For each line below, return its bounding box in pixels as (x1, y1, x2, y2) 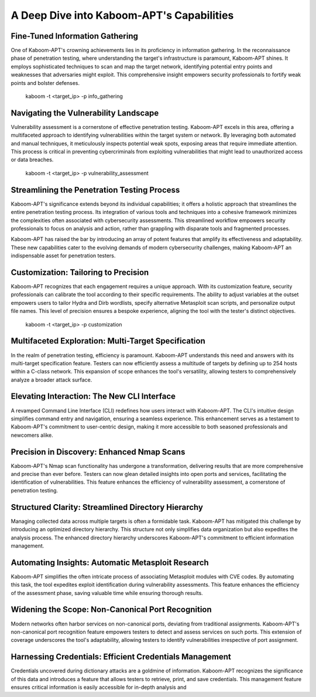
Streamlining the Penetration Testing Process (11, 185, 180, 195)
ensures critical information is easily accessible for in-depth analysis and (11, 684, 187, 691)
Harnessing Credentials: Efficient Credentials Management (11, 652, 231, 662)
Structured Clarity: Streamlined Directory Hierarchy (11, 502, 203, 512)
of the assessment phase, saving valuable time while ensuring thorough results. (11, 589, 203, 596)
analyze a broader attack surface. (11, 376, 92, 383)
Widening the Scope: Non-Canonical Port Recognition (11, 604, 212, 615)
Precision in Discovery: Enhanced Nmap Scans (11, 447, 186, 457)
